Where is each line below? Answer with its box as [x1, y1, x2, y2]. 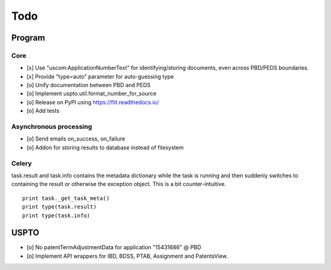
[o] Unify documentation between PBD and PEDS [26, 82, 151, 89]
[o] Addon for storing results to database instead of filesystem [26, 144, 184, 151]
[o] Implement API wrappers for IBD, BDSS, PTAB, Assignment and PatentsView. [26, 252, 228, 260]
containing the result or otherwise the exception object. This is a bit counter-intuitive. [11, 180, 226, 188]
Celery [11, 159, 32, 168]
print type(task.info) [22, 212, 91, 219]
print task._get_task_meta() [22, 195, 110, 202]
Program [11, 33, 45, 43]
